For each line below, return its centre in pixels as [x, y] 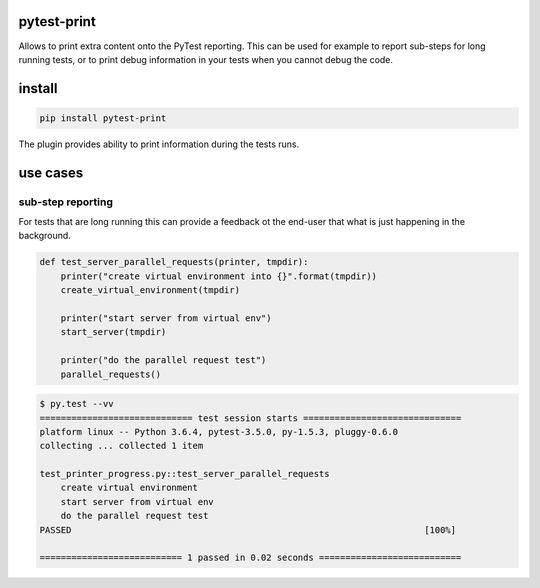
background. [45, 236]
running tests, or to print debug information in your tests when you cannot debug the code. [206, 59]
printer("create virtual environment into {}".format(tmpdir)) [219, 276]
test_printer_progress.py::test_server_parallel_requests [184, 474]
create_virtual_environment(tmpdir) [150, 290]
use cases [51, 172]
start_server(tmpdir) [113, 332]
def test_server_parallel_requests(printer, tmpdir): [174, 262]
